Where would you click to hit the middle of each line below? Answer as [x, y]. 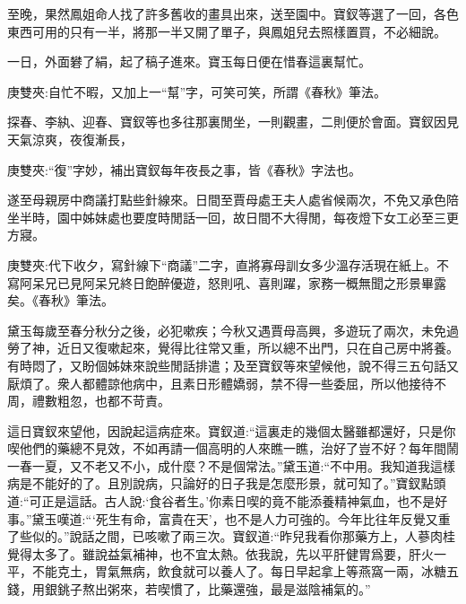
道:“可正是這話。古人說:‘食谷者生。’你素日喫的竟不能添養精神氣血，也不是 [221, 501]
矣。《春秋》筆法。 [60, 300]
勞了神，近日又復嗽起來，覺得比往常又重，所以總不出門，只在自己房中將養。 [233, 348]
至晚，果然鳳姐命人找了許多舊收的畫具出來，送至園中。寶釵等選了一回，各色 [233, 13]
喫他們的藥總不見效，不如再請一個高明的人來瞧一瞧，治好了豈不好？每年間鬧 [233, 448]
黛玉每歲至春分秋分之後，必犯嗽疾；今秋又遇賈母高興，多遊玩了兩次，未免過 [233, 330]
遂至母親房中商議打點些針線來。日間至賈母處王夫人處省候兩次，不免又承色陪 [233, 200]
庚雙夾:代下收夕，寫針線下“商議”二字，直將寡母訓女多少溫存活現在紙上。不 [229, 264]
